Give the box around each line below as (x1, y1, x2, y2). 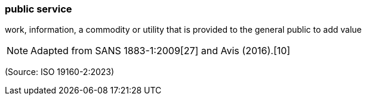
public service (5, 3, 72, 15)
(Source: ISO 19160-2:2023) (5, 67, 115, 77)
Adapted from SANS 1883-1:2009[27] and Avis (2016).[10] (30, 45, 291, 57)
